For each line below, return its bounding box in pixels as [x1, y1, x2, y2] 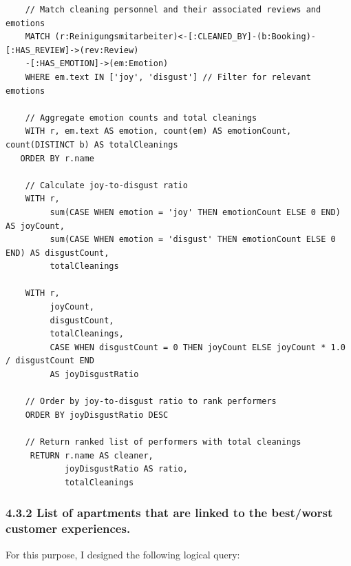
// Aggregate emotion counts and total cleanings [25, 112, 257, 123]
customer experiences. [6, 520, 131, 537]
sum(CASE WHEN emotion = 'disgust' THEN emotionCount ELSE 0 [50, 234, 336, 245]
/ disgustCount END [6, 356, 94, 366]
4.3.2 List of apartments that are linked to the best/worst [6, 504, 333, 521]
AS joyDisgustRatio [50, 370, 139, 380]
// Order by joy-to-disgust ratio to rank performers [25, 396, 277, 407]
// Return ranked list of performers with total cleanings [25, 437, 301, 447]
